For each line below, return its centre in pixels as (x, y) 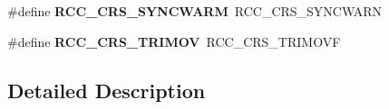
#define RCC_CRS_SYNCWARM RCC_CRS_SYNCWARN (195, 11)
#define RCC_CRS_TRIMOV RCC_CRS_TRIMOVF (174, 41)
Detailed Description (107, 90)
